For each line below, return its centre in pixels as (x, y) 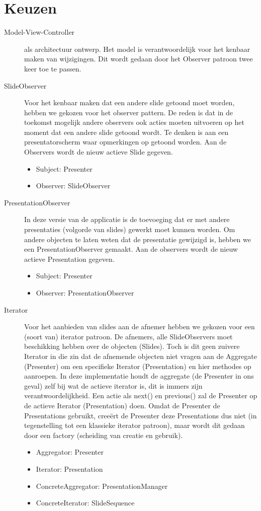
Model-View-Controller (39, 32)
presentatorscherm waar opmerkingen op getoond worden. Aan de (125, 142)
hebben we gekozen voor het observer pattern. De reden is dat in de (129, 112)
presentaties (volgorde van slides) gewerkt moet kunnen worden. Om (130, 229)
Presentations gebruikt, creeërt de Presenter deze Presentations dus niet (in (141, 415)
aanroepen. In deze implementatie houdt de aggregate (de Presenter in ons (139, 376)
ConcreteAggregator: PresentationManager (102, 486)
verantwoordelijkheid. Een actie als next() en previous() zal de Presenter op (141, 395)
